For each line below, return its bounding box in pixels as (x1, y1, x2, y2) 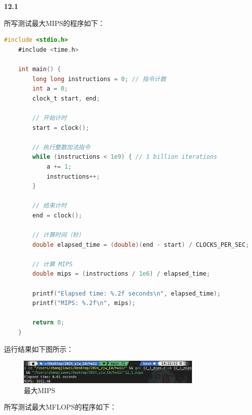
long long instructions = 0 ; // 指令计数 (32, 75, 166, 83)
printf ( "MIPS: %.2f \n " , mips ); (32, 300, 135, 307)
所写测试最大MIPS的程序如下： (4, 17, 105, 28)
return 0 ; (32, 319, 64, 326)
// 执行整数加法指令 (32, 143, 90, 151)
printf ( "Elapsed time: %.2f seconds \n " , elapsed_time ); (32, 290, 221, 297)
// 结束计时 (32, 202, 67, 209)
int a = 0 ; (32, 85, 68, 93)
